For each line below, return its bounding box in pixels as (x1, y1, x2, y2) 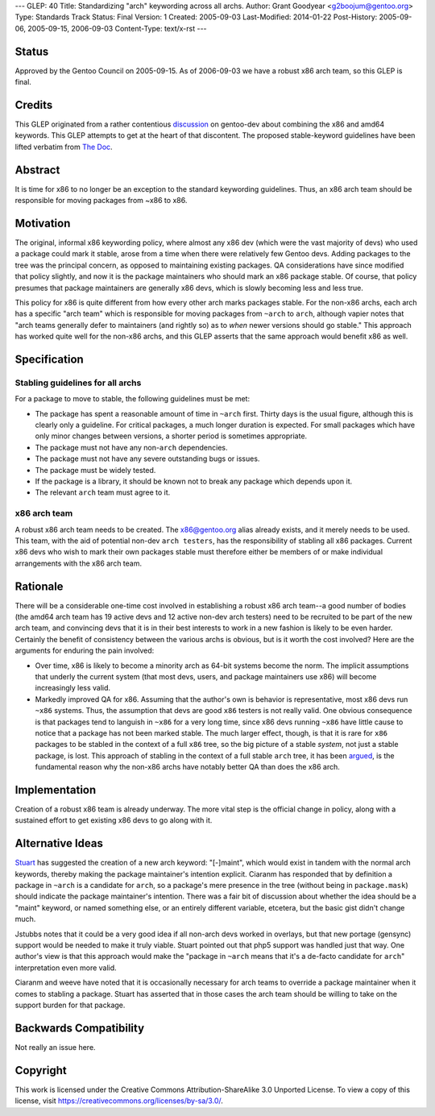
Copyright (14, 1064, 68, 1077)
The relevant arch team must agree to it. (35, 487, 171, 497)
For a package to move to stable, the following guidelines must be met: (14, 394, 250, 404)
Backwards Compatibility (14, 1021, 145, 1035)
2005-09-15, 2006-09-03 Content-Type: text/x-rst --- (27, 23, 207, 33)
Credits (14, 97, 53, 112)
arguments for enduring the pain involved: (14, 645, 155, 656)
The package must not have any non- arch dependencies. (35, 442, 228, 452)
